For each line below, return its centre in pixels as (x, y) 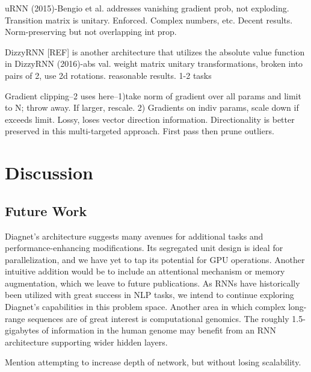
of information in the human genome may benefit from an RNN (159, 330)
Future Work (46, 210)
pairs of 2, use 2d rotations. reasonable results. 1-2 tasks (108, 75)
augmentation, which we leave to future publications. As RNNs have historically (152, 283)
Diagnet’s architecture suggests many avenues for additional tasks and (134, 236)
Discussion (49, 172)
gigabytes (22, 330)
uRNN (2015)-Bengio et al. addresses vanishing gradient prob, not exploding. (147, 8)
